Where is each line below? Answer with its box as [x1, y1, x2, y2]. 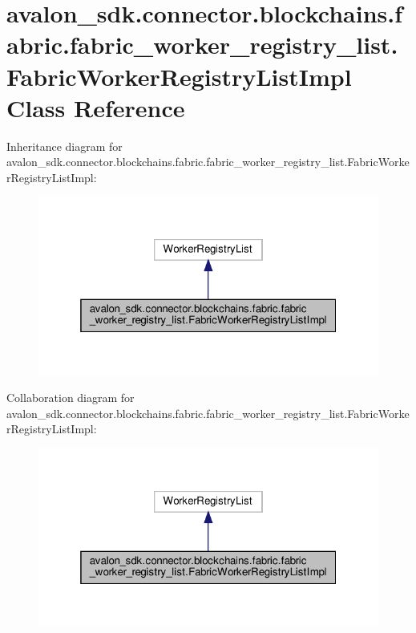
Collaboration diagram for [6, 388, 135, 405]
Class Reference [6, 91, 185, 124]
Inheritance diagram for [6, 137, 123, 154]
